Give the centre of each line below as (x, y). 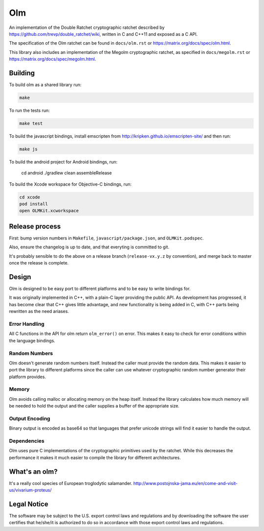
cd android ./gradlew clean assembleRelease (66, 173)
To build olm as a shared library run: (45, 85)
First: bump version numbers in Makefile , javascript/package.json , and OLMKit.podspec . (106, 238)
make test (31, 123)
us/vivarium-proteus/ (30, 490)
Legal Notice (29, 504)
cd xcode (30, 197)
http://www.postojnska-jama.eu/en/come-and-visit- (186, 483)
